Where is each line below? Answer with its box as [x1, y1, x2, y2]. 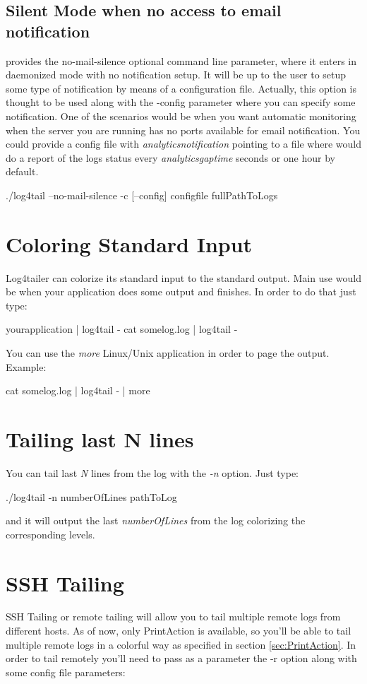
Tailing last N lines [6, 425, 194, 453]
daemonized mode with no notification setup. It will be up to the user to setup [6, 67, 347, 82]
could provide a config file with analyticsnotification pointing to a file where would [6, 136, 361, 151]
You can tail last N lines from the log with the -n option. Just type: [6, 465, 299, 480]
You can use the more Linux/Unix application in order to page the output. [6, 346, 330, 360]
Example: [6, 359, 47, 374]
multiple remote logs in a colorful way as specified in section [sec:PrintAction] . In [6, 637, 356, 651]
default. [6, 164, 39, 179]
